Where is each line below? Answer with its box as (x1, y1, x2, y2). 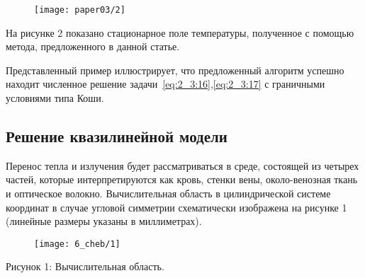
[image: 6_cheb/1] (34, 238, 120, 249)
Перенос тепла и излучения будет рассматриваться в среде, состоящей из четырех (6, 158, 359, 173)
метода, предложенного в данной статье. (6, 39, 180, 54)
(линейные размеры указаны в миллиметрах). (6, 214, 202, 228)
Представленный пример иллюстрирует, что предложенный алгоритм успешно (6, 62, 344, 77)
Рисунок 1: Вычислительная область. (6, 259, 164, 274)
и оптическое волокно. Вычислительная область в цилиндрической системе (6, 186, 331, 201)
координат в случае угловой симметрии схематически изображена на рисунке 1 (6, 199, 347, 214)
